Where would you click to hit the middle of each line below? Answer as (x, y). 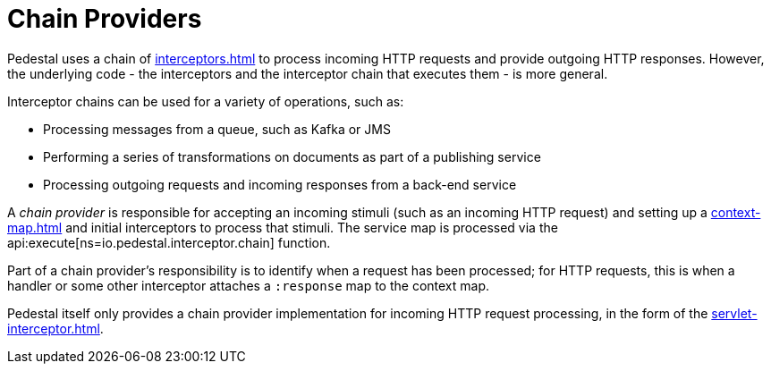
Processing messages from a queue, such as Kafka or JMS (217, 129)
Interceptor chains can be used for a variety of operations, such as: (206, 101)
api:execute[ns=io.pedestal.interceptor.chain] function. (169, 242)
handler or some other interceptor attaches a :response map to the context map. (249, 285)
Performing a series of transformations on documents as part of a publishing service (292, 156)
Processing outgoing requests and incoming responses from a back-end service (280, 184)
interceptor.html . (55, 328)
